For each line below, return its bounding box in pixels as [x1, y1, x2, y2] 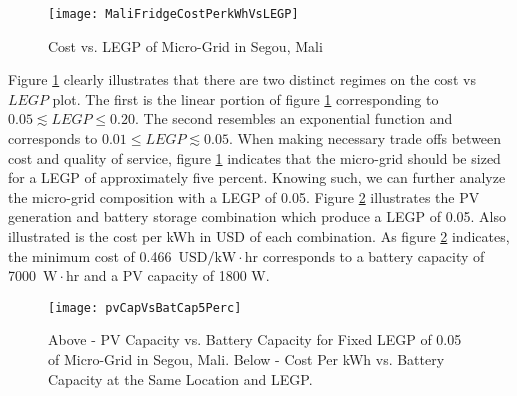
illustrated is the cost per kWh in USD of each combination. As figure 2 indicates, [8, 226, 510, 246]
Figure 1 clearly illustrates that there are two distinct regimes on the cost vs [8, 69, 476, 90]
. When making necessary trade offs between [228, 128, 502, 149]
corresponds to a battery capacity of [262, 245, 485, 266]
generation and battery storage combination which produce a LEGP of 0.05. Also [8, 206, 507, 227]
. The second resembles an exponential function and [135, 108, 453, 129]
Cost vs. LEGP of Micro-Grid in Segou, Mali [48, 35, 323, 56]
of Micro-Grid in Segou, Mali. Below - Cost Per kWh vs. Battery [48, 349, 445, 370]
